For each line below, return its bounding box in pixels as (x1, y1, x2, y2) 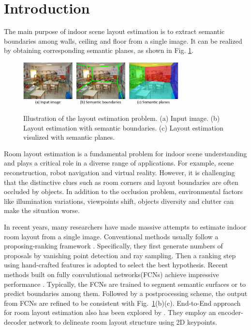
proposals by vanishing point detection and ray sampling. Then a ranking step (4, 250, 236, 260)
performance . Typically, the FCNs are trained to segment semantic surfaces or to (4, 279, 246, 289)
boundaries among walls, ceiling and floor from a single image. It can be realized (4, 35, 242, 46)
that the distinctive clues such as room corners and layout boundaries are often (4, 177, 238, 187)
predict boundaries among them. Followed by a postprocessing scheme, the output (4, 288, 248, 298)
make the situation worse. (4, 205, 80, 215)
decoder (4, 316, 27, 327)
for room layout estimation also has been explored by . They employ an (4, 307, 216, 317)
